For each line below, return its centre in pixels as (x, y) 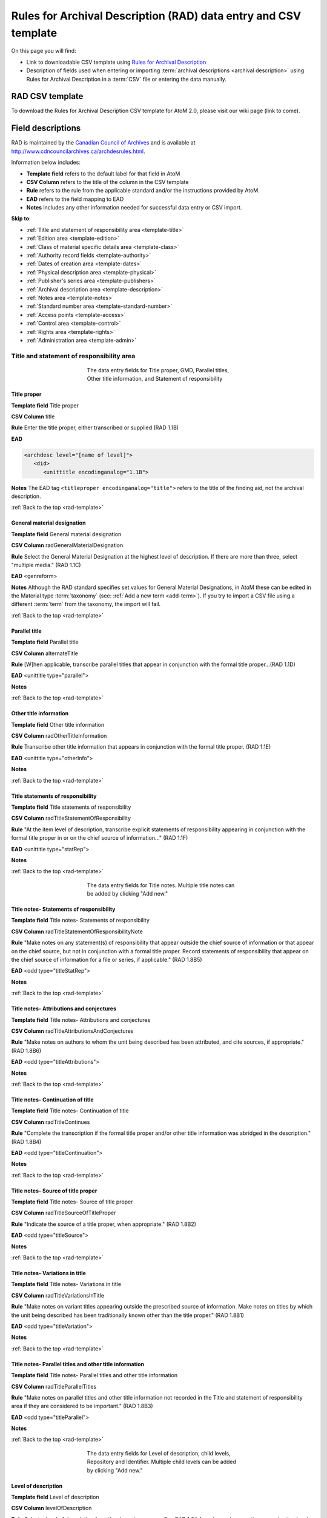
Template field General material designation (66, 534)
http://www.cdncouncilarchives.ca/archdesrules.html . (78, 151)
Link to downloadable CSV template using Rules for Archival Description (116, 62)
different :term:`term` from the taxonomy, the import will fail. (86, 604)
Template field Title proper (45, 405)
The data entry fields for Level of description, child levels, (159, 1453)
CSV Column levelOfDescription (51, 1508)
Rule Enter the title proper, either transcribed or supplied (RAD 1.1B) (95, 427)
